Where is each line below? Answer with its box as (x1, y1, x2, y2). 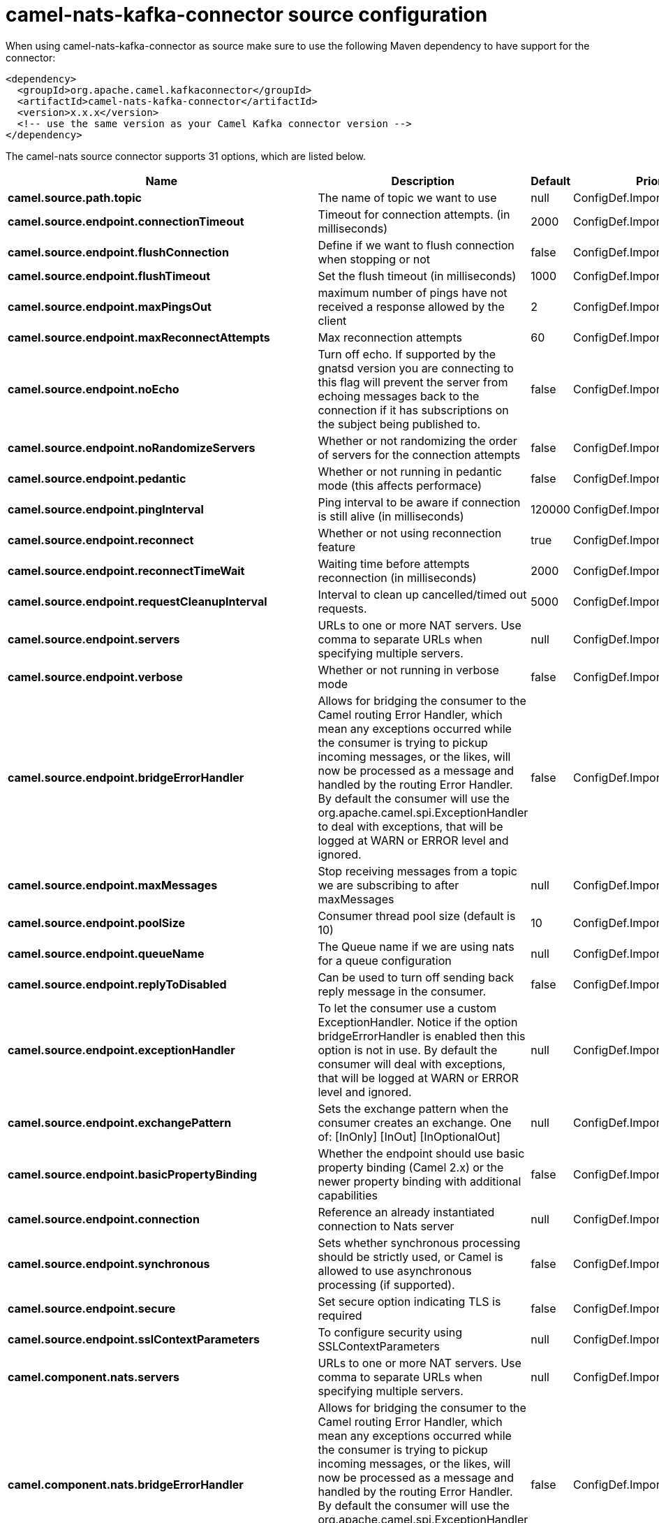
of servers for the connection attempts (318, 447, 521, 462)
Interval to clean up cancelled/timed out (318, 587, 527, 602)
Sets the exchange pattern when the (318, 1101, 509, 1116)
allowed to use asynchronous (318, 1263, 472, 1278)
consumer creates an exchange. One (318, 1115, 512, 1130)
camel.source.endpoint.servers (8, 632, 180, 646)
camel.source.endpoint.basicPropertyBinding (8, 1167, 258, 1181)
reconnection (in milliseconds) (318, 570, 477, 585)
